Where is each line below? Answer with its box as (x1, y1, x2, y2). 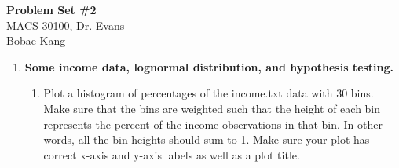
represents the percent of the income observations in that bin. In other (43, 115, 383, 132)
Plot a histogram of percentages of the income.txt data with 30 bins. (43, 85, 374, 101)
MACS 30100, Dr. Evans (6, 16, 125, 33)
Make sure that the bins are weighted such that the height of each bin (43, 100, 381, 116)
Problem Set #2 (6, 2, 97, 17)
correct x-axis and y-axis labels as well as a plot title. (43, 146, 300, 163)
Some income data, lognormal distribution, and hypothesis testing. (24, 58, 394, 75)
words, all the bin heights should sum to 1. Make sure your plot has (43, 131, 370, 148)
